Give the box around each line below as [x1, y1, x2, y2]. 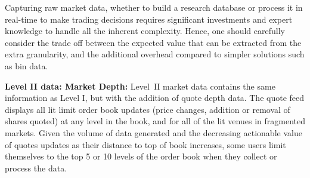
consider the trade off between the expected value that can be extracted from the [5, 36, 302, 48]
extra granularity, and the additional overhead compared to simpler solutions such [5, 48, 305, 60]
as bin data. [5, 59, 48, 72]
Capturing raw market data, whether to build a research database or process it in [5, 1, 303, 13]
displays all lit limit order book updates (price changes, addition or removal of [5, 103, 290, 115]
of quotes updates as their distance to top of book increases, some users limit [5, 138, 286, 151]
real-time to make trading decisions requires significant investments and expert [5, 13, 293, 25]
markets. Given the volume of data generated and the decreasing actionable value [5, 126, 302, 139]
